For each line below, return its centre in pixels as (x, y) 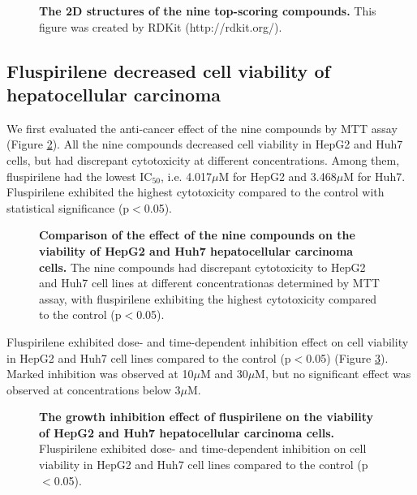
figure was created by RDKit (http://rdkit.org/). (161, 26)
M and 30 (224, 374)
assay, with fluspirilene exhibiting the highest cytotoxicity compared (208, 298)
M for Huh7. (374, 176)
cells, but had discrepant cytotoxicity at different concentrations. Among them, (203, 159)
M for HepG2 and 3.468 (277, 176)
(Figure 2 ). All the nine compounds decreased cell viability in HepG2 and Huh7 (205, 144)
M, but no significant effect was (333, 374)
